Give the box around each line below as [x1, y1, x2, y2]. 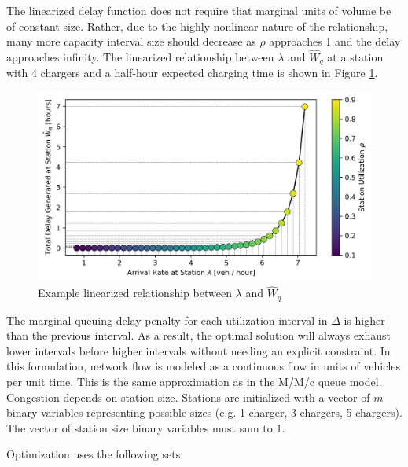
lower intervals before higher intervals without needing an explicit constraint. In [6, 342, 391, 359]
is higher [344, 311, 385, 328]
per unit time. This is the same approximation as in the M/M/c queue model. [6, 373, 382, 390]
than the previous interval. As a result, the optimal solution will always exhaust [6, 327, 391, 344]
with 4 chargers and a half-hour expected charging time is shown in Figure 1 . [6, 64, 378, 81]
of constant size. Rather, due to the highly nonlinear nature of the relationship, [6, 17, 388, 34]
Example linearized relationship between [38, 285, 232, 301]
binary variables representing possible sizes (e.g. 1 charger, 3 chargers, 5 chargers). [6, 404, 402, 421]
